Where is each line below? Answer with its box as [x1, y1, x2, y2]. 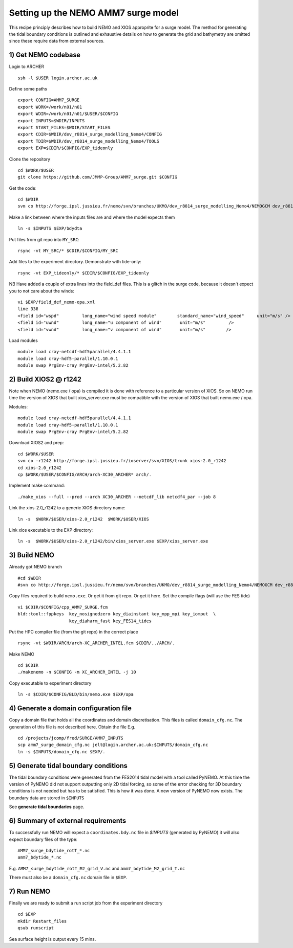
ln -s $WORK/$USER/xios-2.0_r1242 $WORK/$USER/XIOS [18, 516, 149, 522]
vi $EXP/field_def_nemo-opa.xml [18, 299, 95, 305]
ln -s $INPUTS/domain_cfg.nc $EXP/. [18, 749, 105, 754]
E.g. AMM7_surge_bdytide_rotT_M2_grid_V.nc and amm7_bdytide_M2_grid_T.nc [9, 865, 185, 871]
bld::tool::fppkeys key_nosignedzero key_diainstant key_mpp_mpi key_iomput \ [18, 611, 216, 617]
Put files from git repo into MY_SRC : [9, 236, 80, 242]
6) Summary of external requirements [9, 817, 126, 825]
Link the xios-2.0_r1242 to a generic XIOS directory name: [9, 505, 126, 511]
